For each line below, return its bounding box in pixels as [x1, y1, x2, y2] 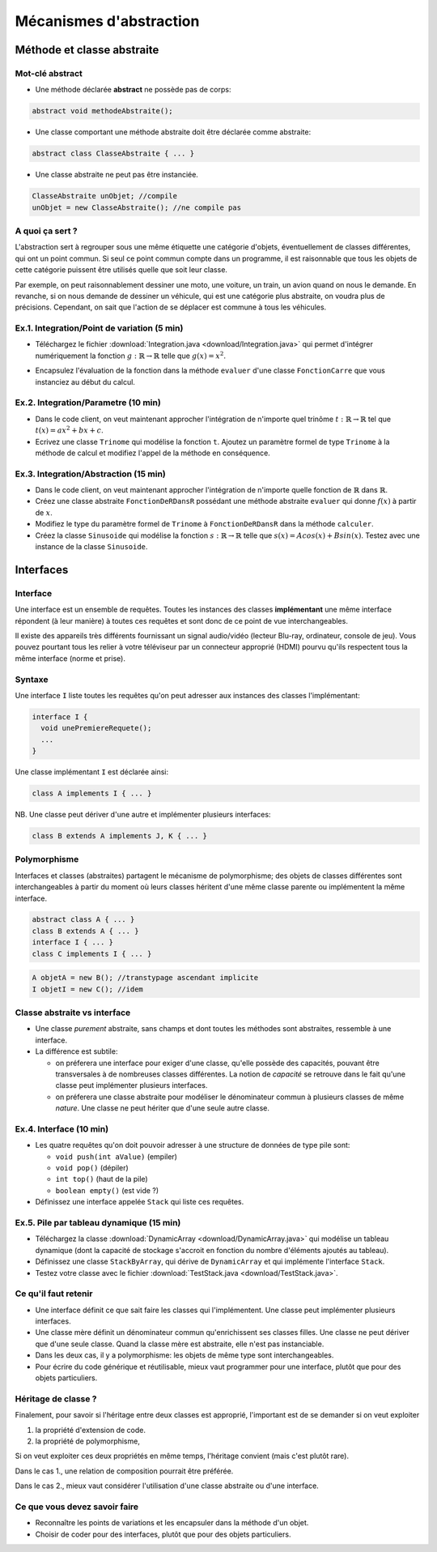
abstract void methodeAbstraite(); [32, 106, 173, 116]
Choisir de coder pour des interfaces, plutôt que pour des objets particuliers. [35, 1529, 291, 1539]
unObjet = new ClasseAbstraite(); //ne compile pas [32, 203, 242, 212]
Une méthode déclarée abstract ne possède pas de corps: [35, 85, 231, 95]
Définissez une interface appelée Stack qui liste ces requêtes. [35, 1197, 244, 1207]
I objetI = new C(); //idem [32, 984, 143, 994]
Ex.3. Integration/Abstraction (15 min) [15, 468, 166, 480]
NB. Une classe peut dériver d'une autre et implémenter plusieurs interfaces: [15, 810, 271, 819]
